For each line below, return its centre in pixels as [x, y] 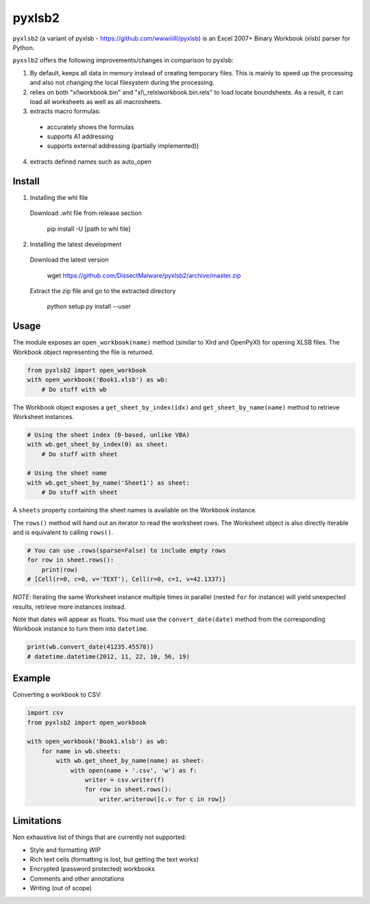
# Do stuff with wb [74, 389]
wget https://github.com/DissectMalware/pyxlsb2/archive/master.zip [144, 275]
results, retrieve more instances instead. [69, 607]
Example [32, 678]
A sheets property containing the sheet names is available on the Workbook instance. [135, 510]
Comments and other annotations [77, 878]
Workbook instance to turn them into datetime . [81, 629]
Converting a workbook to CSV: [57, 694]
